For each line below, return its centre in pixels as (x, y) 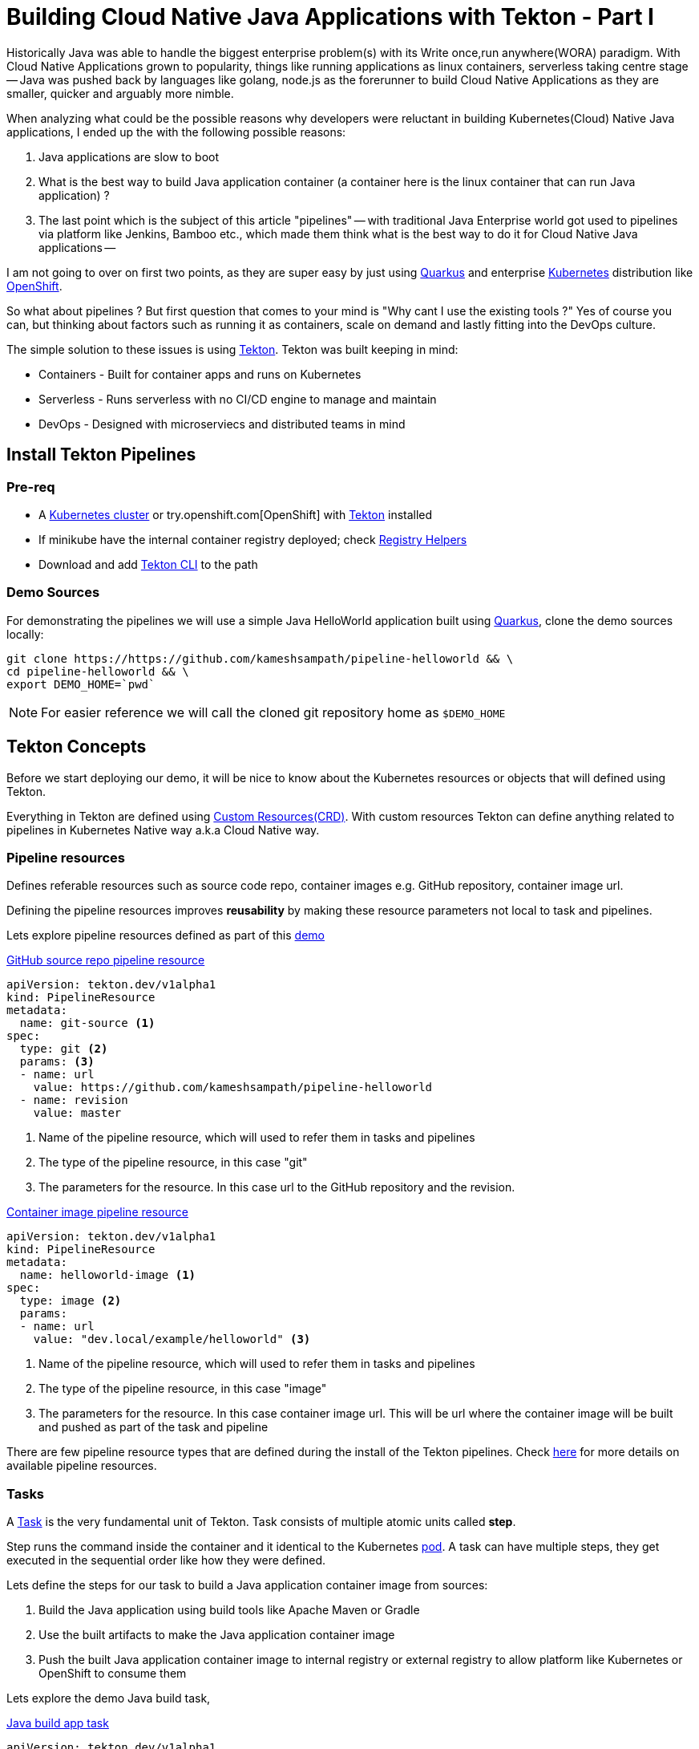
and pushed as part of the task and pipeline (154, 1427)
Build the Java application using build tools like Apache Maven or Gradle (229, 1610)
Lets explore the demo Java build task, (109, 1698)
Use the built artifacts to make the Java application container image (217, 1635)
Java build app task (58, 1723)
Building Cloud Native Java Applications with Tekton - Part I (330, 17)
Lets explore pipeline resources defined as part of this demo (166, 935)
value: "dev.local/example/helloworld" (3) (172, 1339)
